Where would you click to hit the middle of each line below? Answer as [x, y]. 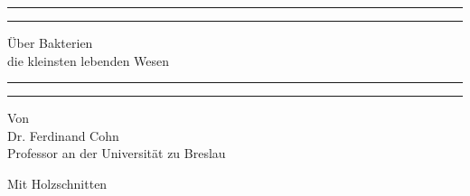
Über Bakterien [50, 42]
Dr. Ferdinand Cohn [63, 135]
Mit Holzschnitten [57, 183]
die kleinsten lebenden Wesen [89, 60]
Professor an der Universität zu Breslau [117, 153]
